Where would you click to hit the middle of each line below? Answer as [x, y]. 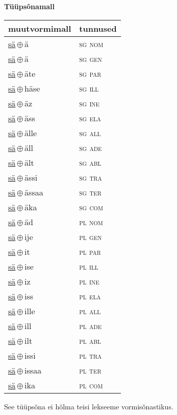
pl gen [91, 236]
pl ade [91, 325]
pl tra [91, 355]
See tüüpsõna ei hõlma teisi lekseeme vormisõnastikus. [89, 406]
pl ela [90, 296]
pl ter [90, 370]
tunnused [98, 28]
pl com [91, 385]
